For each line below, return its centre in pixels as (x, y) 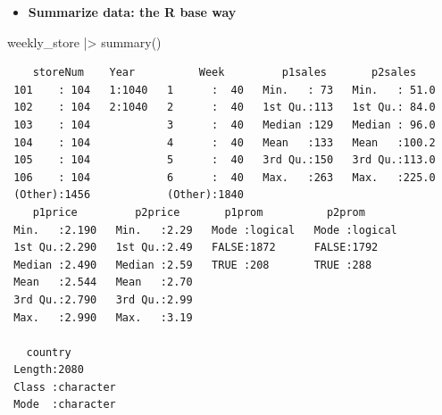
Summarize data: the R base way (132, 12)
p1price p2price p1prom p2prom (199, 212)
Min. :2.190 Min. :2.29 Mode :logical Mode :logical (205, 230)
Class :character (65, 387)
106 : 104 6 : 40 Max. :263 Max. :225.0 (225, 177)
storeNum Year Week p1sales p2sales (225, 73)
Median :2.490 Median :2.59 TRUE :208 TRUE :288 (193, 265)
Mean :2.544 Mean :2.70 (103, 282)
